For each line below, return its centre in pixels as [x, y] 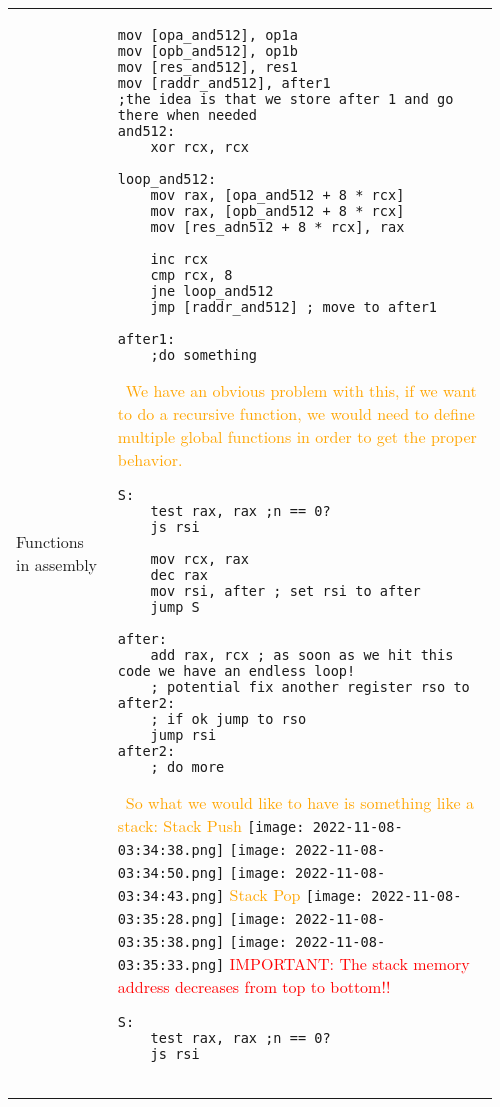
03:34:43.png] [171, 896]
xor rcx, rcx [199, 147]
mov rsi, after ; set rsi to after [285, 591]
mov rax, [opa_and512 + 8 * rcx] [277, 195]
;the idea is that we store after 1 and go [285, 99]
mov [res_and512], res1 [207, 67]
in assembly [57, 564]
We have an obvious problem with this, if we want [301, 390]
